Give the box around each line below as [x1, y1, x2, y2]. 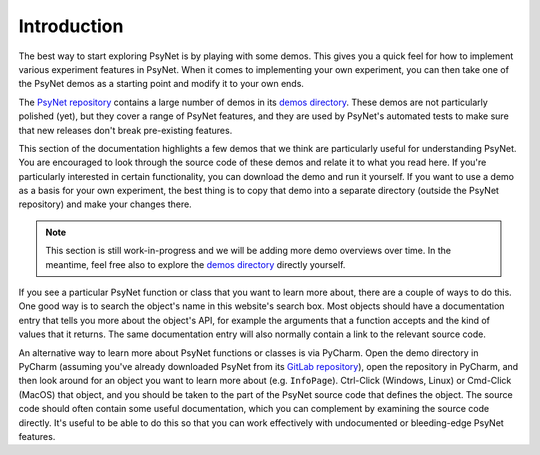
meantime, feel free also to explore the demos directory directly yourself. [45, 258, 346, 270]
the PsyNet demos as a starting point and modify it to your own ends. [18, 78, 305, 90]
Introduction [18, 15, 124, 37]
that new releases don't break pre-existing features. [18, 124, 233, 136]
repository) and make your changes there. [18, 198, 192, 210]
